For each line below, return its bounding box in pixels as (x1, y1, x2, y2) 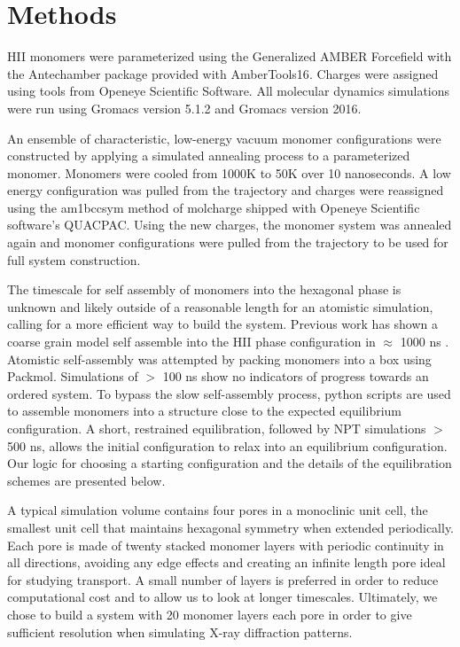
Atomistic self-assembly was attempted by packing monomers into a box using (7, 349, 432, 368)
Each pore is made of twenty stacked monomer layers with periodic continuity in (7, 535, 444, 554)
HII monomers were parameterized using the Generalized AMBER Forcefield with (7, 47, 452, 66)
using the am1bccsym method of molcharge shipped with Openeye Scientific (7, 198, 420, 216)
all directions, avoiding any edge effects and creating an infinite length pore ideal (7, 553, 446, 572)
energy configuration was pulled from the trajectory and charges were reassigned (7, 181, 444, 199)
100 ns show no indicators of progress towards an (162, 367, 429, 386)
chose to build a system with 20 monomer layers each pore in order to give (7, 604, 412, 623)
